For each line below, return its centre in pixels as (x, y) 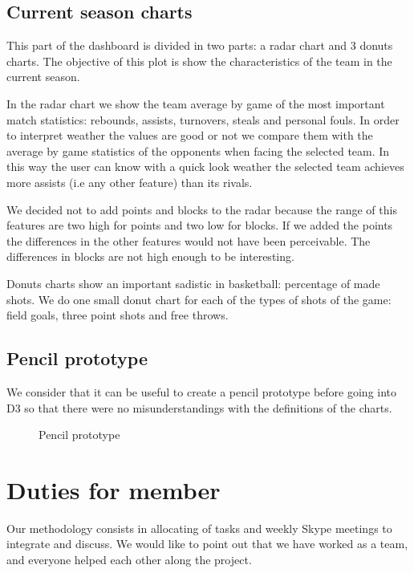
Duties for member (114, 489)
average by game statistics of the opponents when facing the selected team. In (198, 150)
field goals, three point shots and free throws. (118, 315)
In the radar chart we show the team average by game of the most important (196, 103)
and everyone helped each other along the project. (129, 559)
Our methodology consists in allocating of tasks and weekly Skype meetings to (199, 528)
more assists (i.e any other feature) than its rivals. (130, 182)
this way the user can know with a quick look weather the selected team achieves (205, 167)
